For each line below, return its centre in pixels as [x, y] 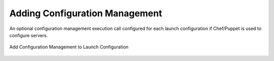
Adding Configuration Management [86, 13]
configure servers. [29, 35]
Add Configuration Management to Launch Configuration [69, 47]
